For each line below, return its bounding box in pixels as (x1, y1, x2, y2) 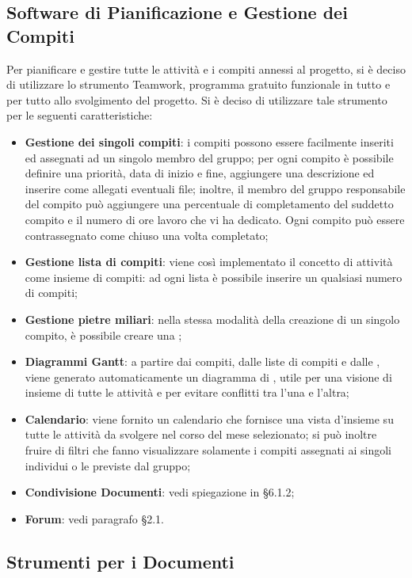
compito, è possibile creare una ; (25, 326, 182, 343)
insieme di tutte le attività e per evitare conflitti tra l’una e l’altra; (25, 384, 349, 401)
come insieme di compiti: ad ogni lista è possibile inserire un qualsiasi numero (25, 268, 402, 285)
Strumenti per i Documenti (6, 549, 235, 573)
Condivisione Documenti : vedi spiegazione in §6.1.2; (25, 484, 295, 500)
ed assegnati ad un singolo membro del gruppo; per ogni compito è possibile (25, 149, 394, 165)
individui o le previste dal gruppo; (25, 457, 191, 473)
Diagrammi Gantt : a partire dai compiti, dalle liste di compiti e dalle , (25, 353, 380, 370)
